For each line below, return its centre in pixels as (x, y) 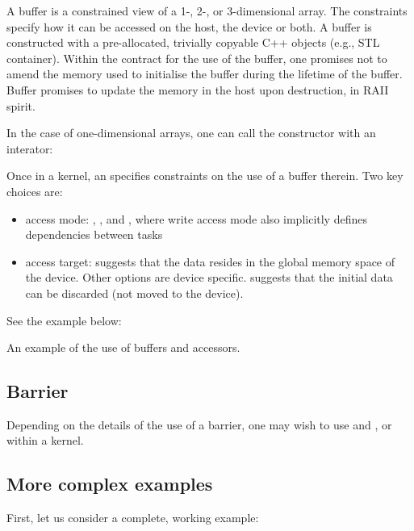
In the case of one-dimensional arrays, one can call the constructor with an (191, 133)
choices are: (35, 191)
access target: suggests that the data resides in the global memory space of (210, 261)
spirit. (21, 105)
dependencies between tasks (94, 234)
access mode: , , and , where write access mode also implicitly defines (196, 218)
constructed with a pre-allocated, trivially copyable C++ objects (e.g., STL (193, 42)
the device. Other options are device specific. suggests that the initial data (209, 277)
